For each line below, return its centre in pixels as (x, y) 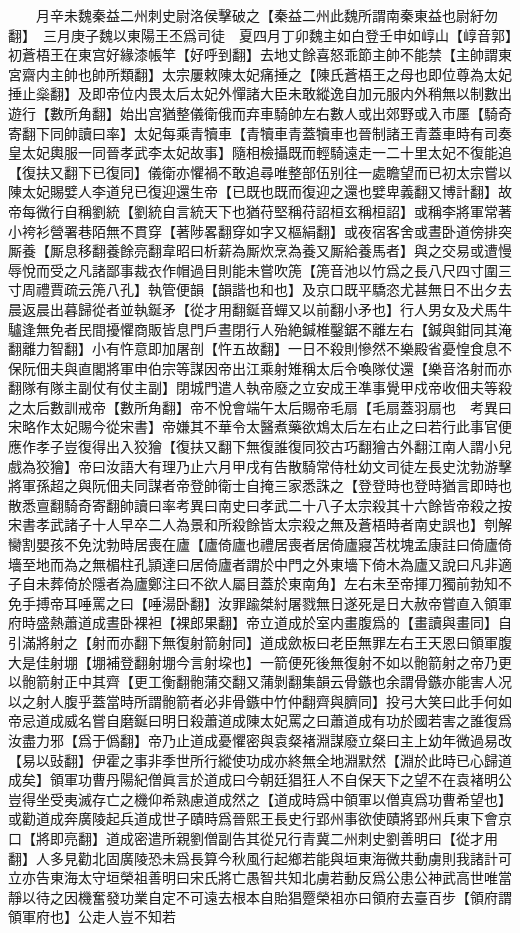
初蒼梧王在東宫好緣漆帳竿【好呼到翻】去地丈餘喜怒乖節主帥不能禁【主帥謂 (253, 54)
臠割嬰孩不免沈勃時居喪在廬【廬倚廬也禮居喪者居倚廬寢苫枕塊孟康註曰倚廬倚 (260, 544)
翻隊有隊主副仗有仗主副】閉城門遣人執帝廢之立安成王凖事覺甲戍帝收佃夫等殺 (260, 387)
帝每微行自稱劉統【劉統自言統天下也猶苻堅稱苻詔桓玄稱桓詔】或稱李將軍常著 (260, 210)
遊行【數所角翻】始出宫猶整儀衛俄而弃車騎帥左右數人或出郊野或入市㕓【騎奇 (260, 112)
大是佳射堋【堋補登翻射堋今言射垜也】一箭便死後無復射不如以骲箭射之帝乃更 (260, 661)
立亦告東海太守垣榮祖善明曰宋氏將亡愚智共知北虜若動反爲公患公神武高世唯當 (260, 877)
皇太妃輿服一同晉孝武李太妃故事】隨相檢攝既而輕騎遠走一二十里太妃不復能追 (260, 152)
